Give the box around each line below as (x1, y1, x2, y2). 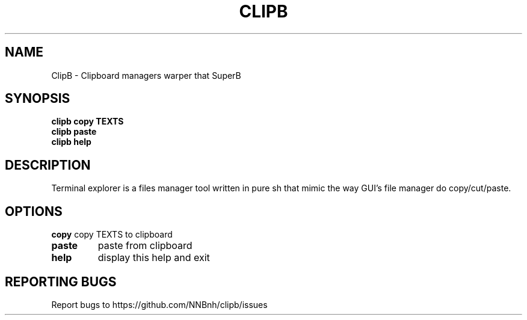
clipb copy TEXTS (51, 116, 124, 127)
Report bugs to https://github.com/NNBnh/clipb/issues (51, 299, 268, 310)
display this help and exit (97, 251, 210, 264)
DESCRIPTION (5, 157, 91, 173)
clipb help (51, 137, 91, 147)
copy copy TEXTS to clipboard (51, 229, 173, 240)
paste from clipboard (97, 239, 193, 252)
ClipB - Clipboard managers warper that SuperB (51, 70, 241, 81)
